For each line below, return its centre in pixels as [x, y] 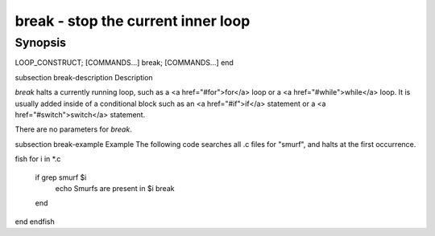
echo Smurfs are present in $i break [115, 188]
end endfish [35, 222]
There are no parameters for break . [73, 129]
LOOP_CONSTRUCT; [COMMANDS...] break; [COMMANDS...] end [124, 63]
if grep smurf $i [61, 177]
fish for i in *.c [38, 159]
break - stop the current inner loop [133, 21]
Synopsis [41, 43]
